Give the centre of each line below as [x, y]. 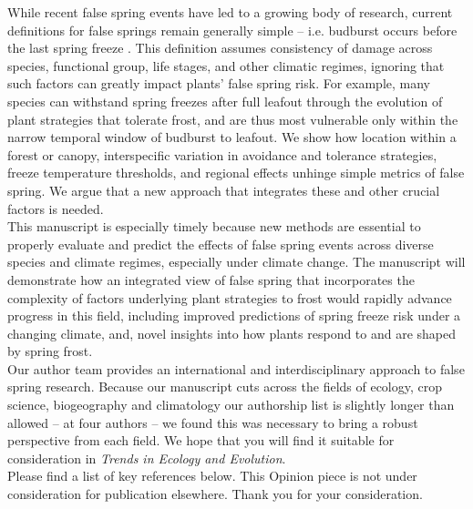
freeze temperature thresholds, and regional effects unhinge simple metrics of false [236, 173]
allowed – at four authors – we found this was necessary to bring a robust [213, 422]
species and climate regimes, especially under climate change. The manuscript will [236, 262]
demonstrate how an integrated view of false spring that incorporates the [211, 279]
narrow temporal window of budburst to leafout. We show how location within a [232, 137]
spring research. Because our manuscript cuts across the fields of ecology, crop [225, 387]
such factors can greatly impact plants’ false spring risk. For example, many [219, 83]
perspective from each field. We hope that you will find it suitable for [201, 440]
